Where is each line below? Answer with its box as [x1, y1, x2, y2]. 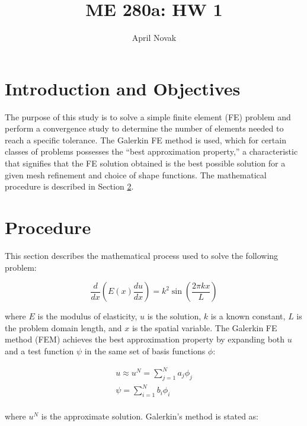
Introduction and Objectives [5, 76, 241, 100]
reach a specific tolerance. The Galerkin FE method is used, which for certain [5, 133, 286, 146]
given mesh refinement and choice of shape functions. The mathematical [5, 168, 267, 181]
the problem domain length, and [5, 321, 122, 334]
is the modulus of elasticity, [37, 310, 137, 322]
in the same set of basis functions [84, 344, 206, 357]
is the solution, [147, 310, 202, 322]
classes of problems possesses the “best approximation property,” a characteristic [5, 145, 298, 158]
